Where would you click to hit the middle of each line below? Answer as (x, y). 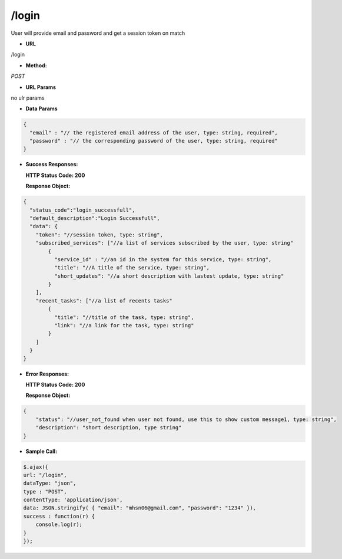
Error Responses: (47, 374)
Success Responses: (52, 165)
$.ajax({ (36, 467)
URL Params (41, 87)
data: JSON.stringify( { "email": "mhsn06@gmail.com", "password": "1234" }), (140, 508)
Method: (36, 65)
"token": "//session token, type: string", (99, 235)
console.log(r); (59, 525)
